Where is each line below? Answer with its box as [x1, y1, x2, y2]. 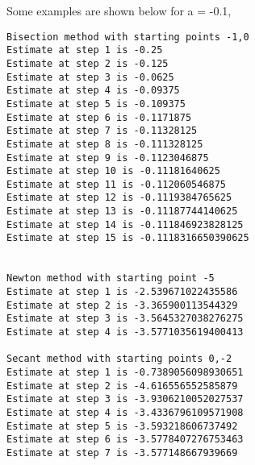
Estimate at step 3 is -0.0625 [6, 71, 174, 83]
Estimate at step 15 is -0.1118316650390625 [6, 232, 249, 244]
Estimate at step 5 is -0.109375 [6, 98, 186, 110]
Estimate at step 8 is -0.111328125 [6, 138, 203, 150]
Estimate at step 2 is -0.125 [6, 57, 169, 69]
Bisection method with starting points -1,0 [6, 31, 249, 43]
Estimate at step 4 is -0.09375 [6, 85, 180, 97]
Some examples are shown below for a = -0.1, [6, 2, 232, 19]
